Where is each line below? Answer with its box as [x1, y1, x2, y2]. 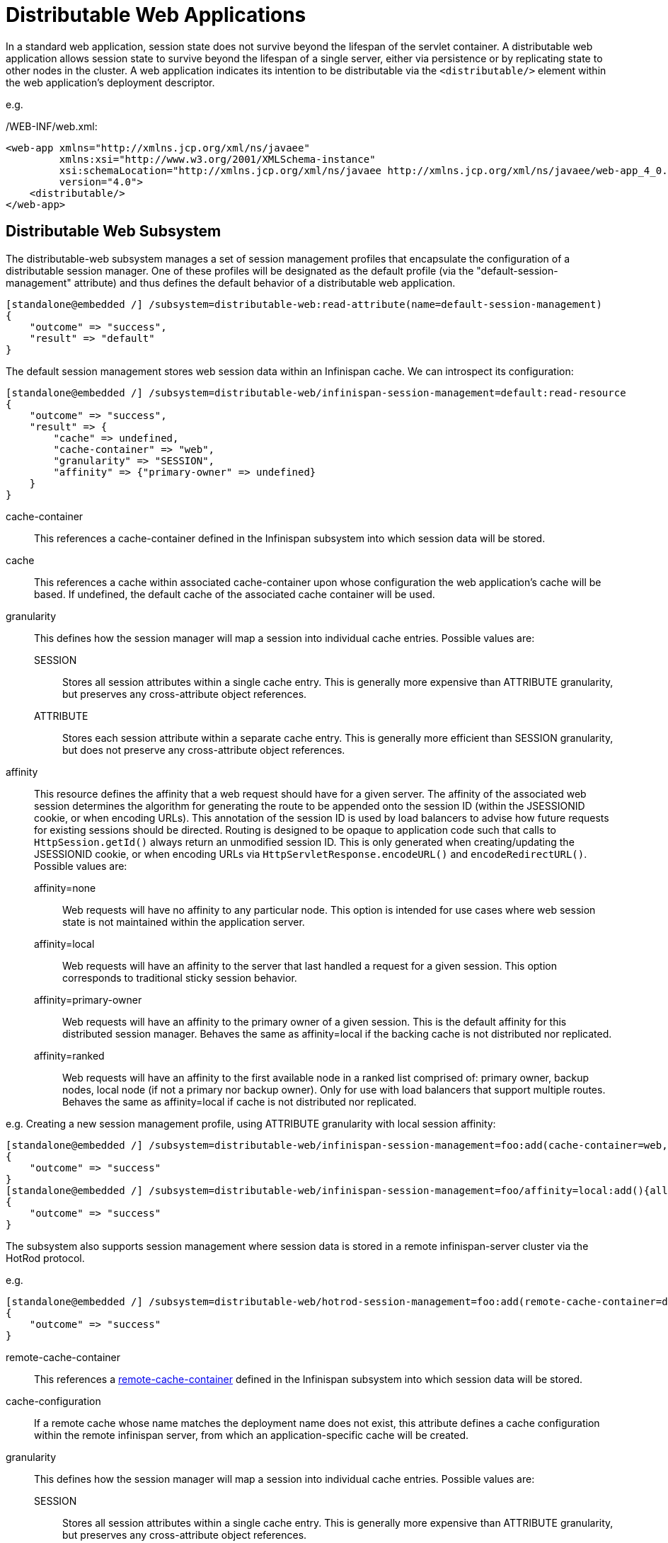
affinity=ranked [34, 1049, 105, 1062]
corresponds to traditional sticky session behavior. [62, 971, 297, 984]
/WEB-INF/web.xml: [6, 120, 98, 132]
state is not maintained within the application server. [62, 915, 305, 928]
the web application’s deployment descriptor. [6, 76, 215, 88]
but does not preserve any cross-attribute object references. [62, 743, 345, 756]
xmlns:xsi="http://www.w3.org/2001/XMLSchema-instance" [59, 153, 376, 165]
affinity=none [34, 881, 96, 894]
